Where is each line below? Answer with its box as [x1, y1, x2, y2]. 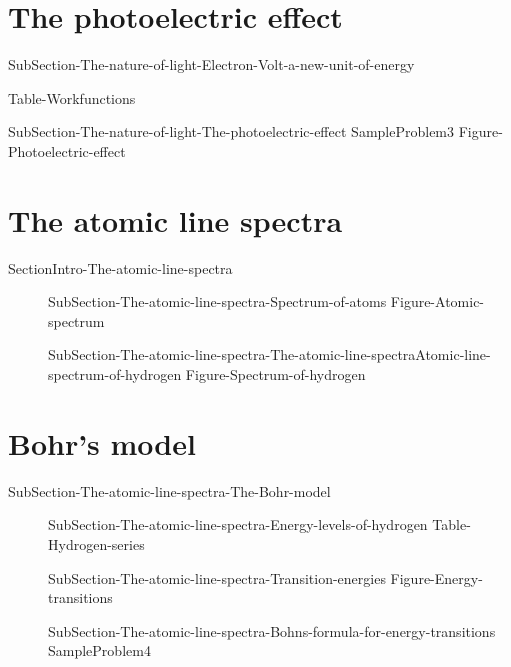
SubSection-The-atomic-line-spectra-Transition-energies [48, 567, 386, 588]
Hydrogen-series [48, 533, 145, 554]
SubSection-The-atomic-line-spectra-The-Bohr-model [8, 480, 331, 501]
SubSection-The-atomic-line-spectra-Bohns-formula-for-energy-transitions [48, 620, 496, 641]
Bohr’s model [8, 422, 196, 463]
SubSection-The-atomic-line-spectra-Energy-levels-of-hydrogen [48, 514, 428, 535]
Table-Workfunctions [8, 87, 136, 108]
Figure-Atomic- [390, 291, 485, 312]
